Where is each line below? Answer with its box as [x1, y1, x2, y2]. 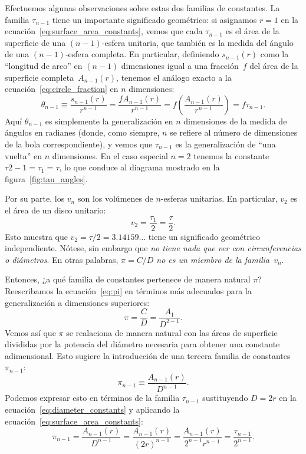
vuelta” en [5, 149, 42, 162]
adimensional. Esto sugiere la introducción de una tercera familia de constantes [5, 349, 291, 361]
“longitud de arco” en [5, 59, 83, 71]
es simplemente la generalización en [45, 114, 173, 127]
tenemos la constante [193, 149, 269, 162]
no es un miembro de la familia [156, 253, 269, 265]
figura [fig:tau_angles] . [5, 172, 88, 185]
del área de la [249, 59, 298, 71]
